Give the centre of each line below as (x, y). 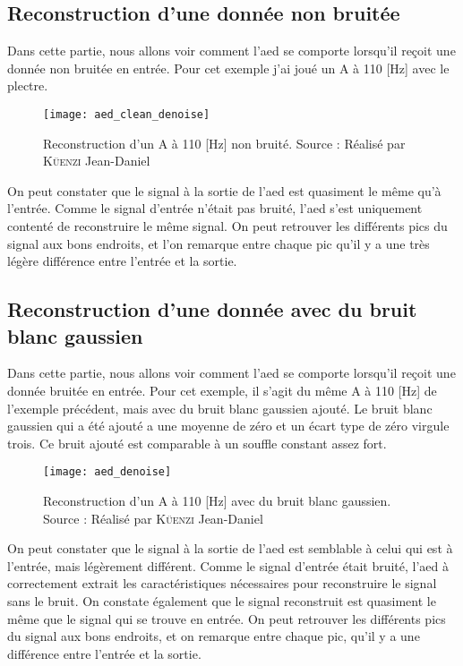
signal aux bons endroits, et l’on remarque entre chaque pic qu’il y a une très (219, 243)
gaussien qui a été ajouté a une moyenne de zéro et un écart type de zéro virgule (228, 426)
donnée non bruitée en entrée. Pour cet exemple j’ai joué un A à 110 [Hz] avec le (228, 68)
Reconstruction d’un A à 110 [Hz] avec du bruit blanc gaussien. (217, 501)
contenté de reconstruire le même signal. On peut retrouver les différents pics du (227, 226)
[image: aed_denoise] (107, 472)
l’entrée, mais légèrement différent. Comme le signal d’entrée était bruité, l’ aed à (228, 565)
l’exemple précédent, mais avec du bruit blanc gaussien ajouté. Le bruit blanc (220, 408)
